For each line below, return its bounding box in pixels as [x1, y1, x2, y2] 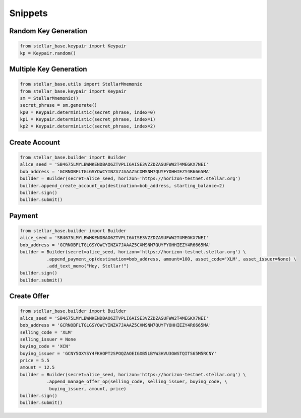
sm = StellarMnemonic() [20, 95, 79, 101]
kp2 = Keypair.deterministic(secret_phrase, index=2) [20, 123, 156, 129]
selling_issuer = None [20, 336, 76, 342]
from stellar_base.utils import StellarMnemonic [20, 81, 143, 87]
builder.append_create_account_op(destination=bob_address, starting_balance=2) [20, 183, 225, 188]
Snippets [9, 8, 48, 19]
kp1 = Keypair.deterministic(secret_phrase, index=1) [20, 116, 156, 122]
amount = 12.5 [20, 365, 55, 370]
